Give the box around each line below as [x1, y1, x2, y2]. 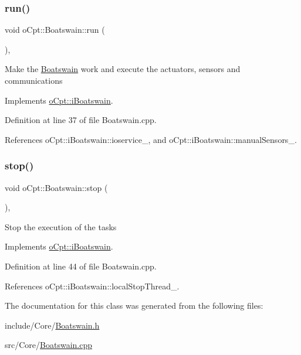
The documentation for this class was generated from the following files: [5, 299, 263, 312]
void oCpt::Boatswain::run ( [5, 23, 105, 36]
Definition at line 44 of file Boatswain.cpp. [5, 260, 157, 272]
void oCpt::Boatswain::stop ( [5, 181, 108, 193]
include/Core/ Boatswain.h [5, 319, 100, 331]
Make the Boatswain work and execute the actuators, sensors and [5, 63, 241, 75]
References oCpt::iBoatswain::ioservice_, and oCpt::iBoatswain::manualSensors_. [5, 133, 297, 145]
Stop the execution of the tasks [5, 220, 117, 233]
